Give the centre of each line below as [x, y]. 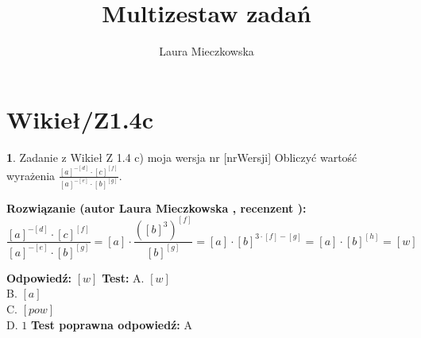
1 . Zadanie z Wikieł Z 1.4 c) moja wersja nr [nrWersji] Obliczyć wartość [182, 157]
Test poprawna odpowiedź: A [111, 324]
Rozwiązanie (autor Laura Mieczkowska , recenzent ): [156, 207]
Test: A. [123, 277]
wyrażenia [31, 175]
